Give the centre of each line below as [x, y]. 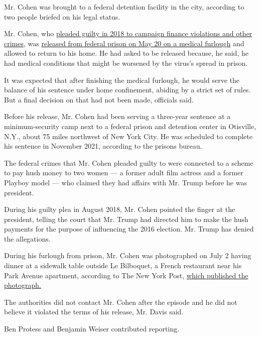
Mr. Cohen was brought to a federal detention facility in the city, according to [124, 7]
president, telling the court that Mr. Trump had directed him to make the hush [126, 219]
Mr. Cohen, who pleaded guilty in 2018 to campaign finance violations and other [128, 33]
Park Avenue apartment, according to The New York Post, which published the [126, 275]
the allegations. [27, 238]
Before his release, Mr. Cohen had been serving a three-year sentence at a [117, 116]
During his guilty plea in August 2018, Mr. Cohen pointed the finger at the [120, 209]
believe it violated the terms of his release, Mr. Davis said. [94, 312]
